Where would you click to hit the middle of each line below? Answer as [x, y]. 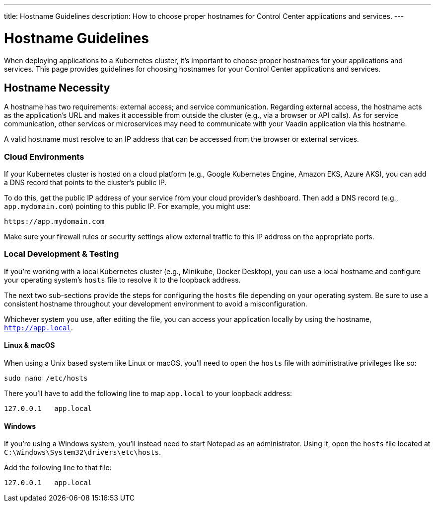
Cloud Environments [44, 156]
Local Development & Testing [62, 254]
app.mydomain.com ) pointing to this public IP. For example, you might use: [127, 206]
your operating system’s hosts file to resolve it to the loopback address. [122, 280]
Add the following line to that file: [58, 468]
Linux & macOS [30, 345]
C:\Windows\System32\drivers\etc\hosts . [82, 452]
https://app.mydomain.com [54, 222]
